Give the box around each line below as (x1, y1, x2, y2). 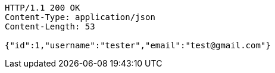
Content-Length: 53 (5, 22, 95, 31)
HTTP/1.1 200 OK (5, 3, 80, 12)
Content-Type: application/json (5, 12, 155, 22)
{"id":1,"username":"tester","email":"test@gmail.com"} (5, 41, 271, 50)
